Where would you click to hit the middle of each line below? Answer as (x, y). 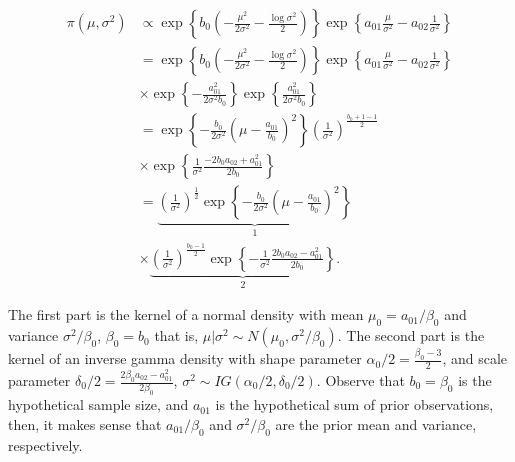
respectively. (45, 444)
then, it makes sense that (85, 423)
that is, (176, 335)
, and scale (475, 358)
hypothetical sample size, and (98, 404)
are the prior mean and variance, (376, 423)
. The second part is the (411, 335)
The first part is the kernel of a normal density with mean (186, 314)
